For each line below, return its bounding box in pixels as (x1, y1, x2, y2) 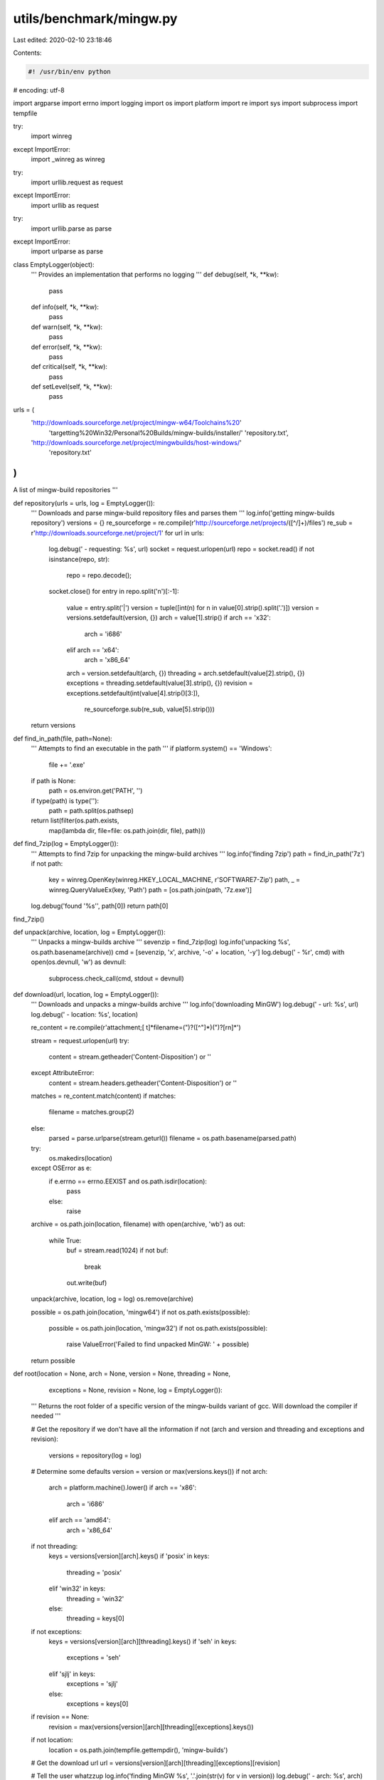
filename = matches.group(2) (48, 1108, 134, 1116)
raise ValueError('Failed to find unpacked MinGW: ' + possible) (66, 1340, 250, 1349)
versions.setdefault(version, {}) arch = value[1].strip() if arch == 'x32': (66, 613, 272, 622)
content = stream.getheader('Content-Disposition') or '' (48, 1052, 211, 1061)
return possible (31, 1356, 76, 1365)
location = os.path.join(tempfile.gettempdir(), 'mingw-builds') (48, 1745, 228, 1754)
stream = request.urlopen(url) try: (31, 1036, 129, 1045)
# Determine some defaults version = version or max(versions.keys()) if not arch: (31, 1467, 268, 1475)
